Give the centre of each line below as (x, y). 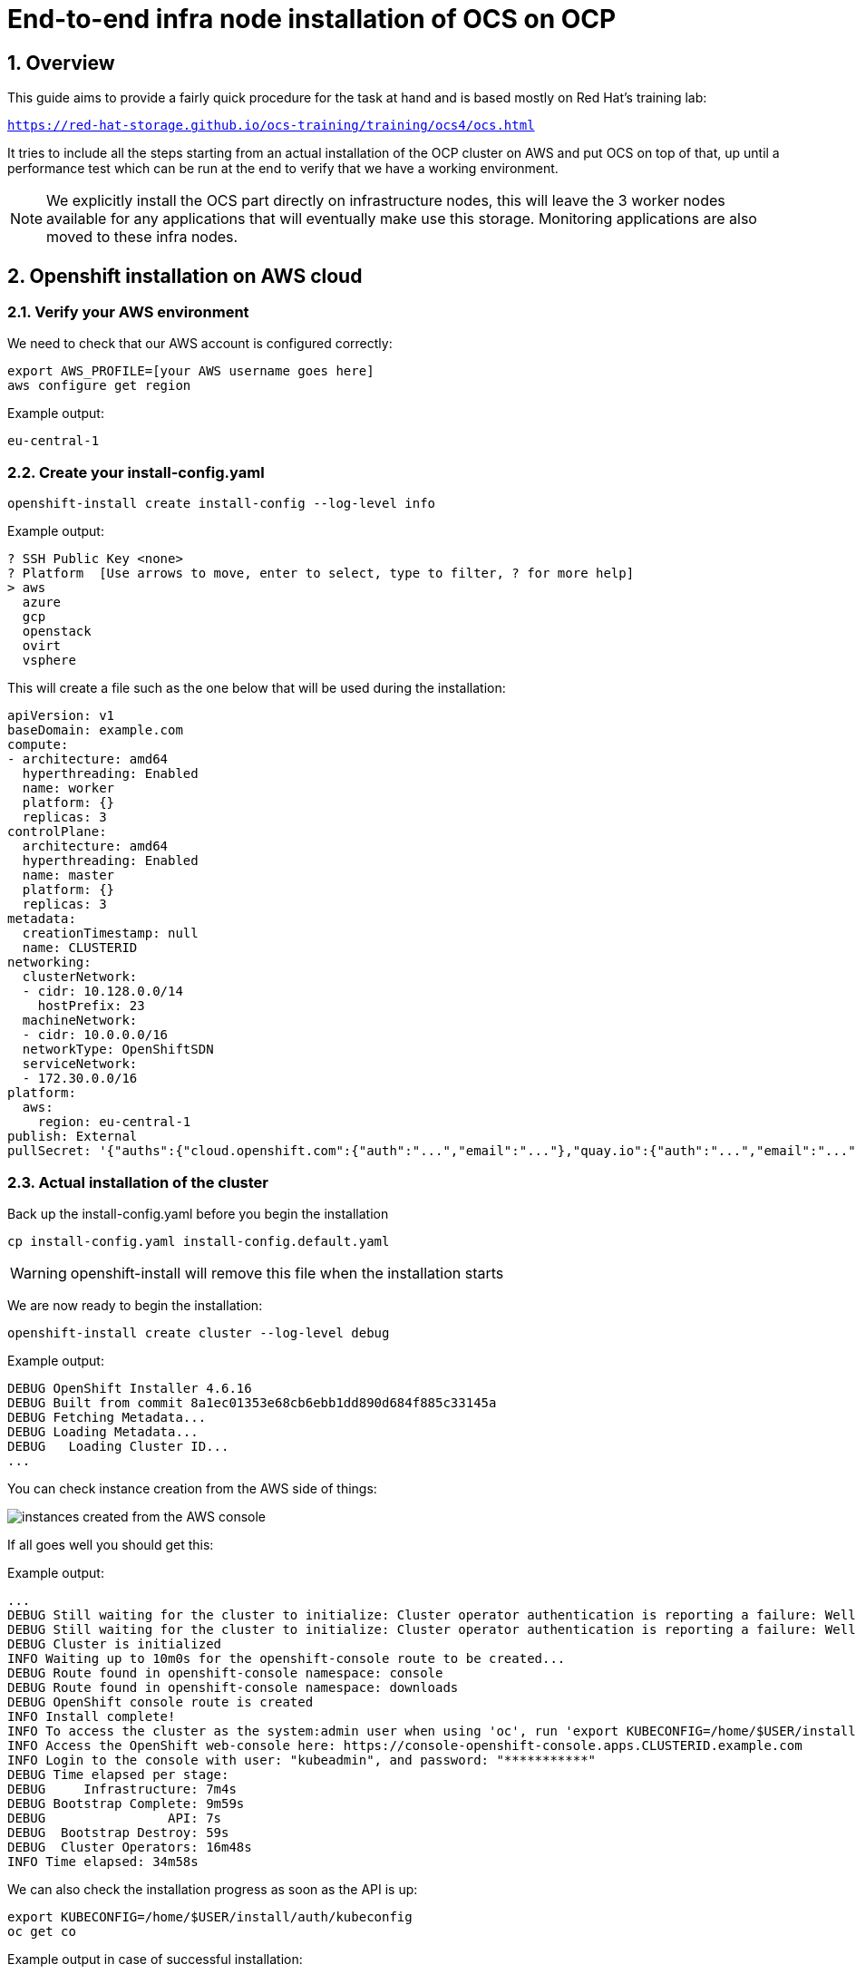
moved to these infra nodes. (142, 237)
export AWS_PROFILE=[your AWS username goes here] (191, 371)
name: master (68, 875)
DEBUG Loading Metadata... (103, 1431)
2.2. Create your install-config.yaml (136, 472)
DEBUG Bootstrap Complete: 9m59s (126, 1803)
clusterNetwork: (80, 977)
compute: (38, 745)
